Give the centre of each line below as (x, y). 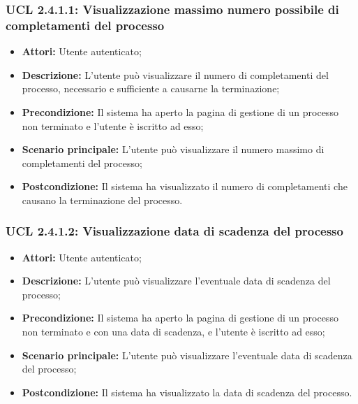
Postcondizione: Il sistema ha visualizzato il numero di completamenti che (185, 186)
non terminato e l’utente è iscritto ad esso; (113, 125)
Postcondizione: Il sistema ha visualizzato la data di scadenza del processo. (187, 392)
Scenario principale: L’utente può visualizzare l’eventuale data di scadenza (187, 355)
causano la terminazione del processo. (102, 200)
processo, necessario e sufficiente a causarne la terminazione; (151, 88)
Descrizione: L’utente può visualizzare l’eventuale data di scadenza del (176, 281)
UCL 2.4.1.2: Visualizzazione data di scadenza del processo (174, 231)
